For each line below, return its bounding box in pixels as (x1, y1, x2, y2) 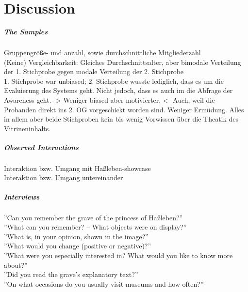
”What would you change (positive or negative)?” (4, 241, 151, 251)
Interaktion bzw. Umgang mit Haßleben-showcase (4, 163, 151, 173)
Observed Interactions (4, 142, 79, 152)
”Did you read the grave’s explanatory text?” (4, 269, 138, 279)
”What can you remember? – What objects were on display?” (4, 222, 187, 232)
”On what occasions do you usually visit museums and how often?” (4, 278, 204, 289)
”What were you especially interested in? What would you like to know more (4, 250, 233, 260)
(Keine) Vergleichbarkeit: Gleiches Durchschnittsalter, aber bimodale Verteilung (4, 57, 241, 67)
